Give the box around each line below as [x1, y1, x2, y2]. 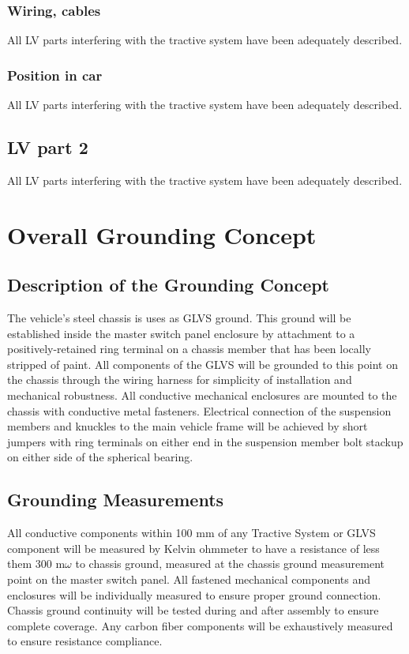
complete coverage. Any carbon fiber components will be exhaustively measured [7, 617, 393, 633]
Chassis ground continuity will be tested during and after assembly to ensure [7, 602, 379, 618]
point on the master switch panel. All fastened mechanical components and [7, 570, 370, 587]
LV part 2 [7, 135, 88, 160]
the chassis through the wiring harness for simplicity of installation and [7, 371, 352, 388]
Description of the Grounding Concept [7, 272, 330, 297]
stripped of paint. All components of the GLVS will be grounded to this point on [7, 355, 398, 372]
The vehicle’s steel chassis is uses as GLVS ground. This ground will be [7, 310, 351, 325]
